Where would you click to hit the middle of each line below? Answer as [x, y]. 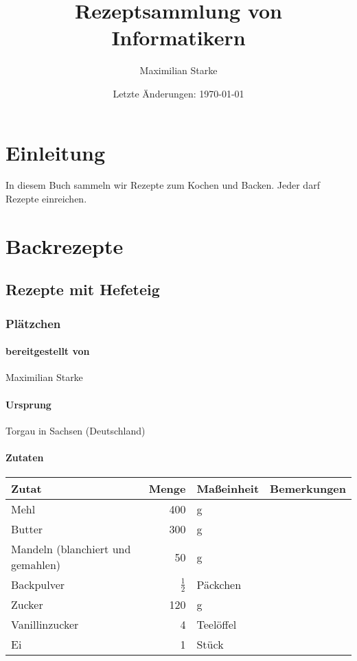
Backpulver [38, 585]
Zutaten [25, 457]
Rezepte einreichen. [46, 199]
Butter [27, 529]
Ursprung [28, 404]
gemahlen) [36, 565]
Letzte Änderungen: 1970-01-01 [178, 93]
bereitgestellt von [48, 351]
